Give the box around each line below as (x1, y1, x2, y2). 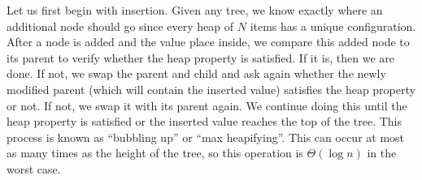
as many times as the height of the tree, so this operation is (7, 144, 303, 161)
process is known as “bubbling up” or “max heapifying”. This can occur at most (7, 128, 405, 145)
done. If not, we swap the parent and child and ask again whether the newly (7, 65, 386, 82)
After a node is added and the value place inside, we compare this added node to (7, 33, 410, 50)
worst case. (7, 160, 61, 177)
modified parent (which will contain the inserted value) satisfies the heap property (7, 80, 415, 97)
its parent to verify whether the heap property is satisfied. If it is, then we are (7, 49, 394, 66)
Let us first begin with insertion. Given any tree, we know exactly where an (7, 2, 383, 18)
